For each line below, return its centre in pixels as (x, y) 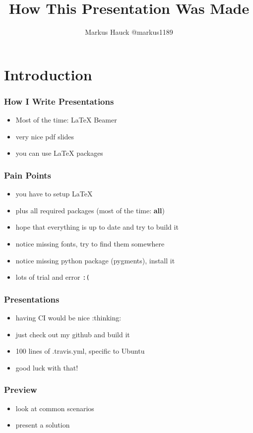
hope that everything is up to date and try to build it (97, 227)
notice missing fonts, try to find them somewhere (90, 243)
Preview (21, 390)
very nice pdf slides (45, 136)
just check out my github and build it (73, 334)
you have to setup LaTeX (54, 194)
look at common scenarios (55, 408)
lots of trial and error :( (53, 277)
